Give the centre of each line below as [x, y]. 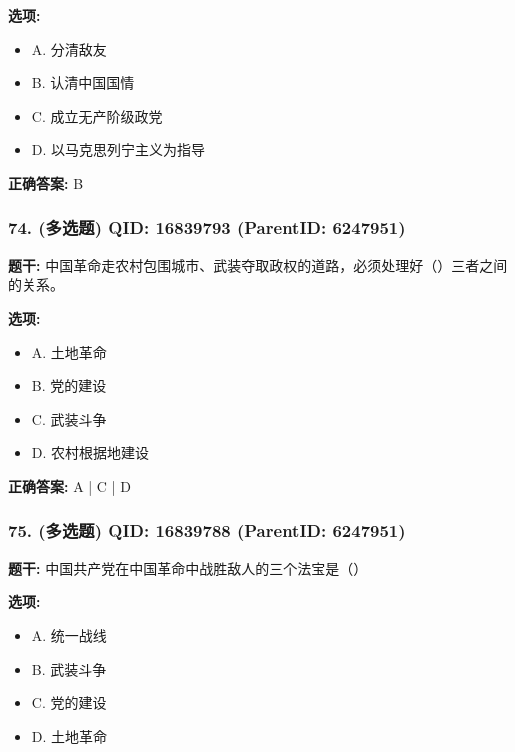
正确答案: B [46, 182]
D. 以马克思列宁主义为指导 [118, 149]
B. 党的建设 [69, 385]
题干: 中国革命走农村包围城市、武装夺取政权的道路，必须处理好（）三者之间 [258, 264]
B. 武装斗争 [69, 668]
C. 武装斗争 [69, 418]
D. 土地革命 [69, 735]
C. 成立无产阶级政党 [97, 115]
